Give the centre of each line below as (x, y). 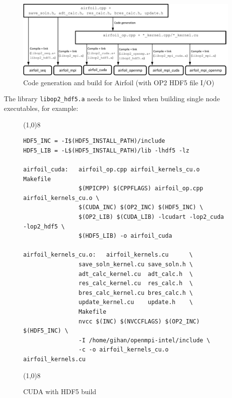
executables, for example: (41, 108)
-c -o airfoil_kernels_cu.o (123, 350)
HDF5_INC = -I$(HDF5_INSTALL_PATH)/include (94, 141)
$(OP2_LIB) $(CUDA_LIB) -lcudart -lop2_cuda (151, 217)
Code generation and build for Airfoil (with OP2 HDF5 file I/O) (119, 82)
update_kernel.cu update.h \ (136, 302)
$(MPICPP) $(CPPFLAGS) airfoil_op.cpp (141, 189)
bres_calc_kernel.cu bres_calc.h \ (136, 293)
